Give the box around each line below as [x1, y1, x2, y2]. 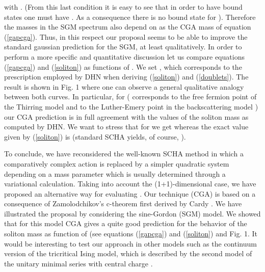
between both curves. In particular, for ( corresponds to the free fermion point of [4, 91, 257, 102]
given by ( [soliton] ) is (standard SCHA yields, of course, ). [4, 131, 186, 142]
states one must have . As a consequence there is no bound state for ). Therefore [4, 11, 256, 22]
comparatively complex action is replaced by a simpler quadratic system [4, 158, 229, 169]
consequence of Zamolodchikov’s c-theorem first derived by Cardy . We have [4, 198, 242, 209]
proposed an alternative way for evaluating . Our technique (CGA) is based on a [4, 188, 256, 199]
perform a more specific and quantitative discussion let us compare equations [4, 51, 245, 62]
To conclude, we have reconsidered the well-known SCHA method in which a [4, 148, 244, 159]
